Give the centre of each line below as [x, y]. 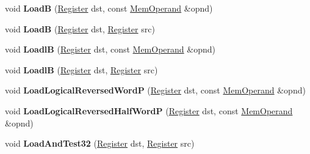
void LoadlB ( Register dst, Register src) [81, 69]
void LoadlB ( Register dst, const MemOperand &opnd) [110, 49]
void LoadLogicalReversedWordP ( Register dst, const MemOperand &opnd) [155, 90]
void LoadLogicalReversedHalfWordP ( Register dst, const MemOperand [149, 110]
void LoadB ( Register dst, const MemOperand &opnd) [109, 8]
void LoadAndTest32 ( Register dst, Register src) [100, 143]
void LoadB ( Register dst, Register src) [80, 28]
